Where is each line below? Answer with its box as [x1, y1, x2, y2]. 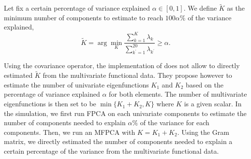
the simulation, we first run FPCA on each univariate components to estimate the [4, 108, 247, 118]
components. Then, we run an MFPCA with [4, 127, 135, 137]
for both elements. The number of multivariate [109, 89, 247, 99]
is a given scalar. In [184, 99, 242, 109]
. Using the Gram [177, 127, 229, 137]
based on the [186, 79, 223, 89]
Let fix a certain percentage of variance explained [4, 3, 150, 13]
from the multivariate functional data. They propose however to [43, 70, 232, 80]
